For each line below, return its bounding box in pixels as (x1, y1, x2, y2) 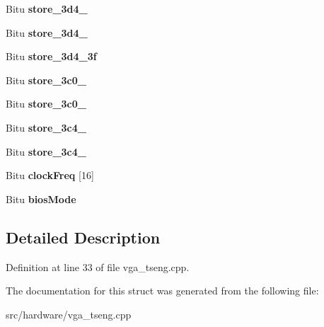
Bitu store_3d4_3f (6, 49, 97, 64)
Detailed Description (6, 226, 161, 248)
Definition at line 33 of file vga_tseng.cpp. (6, 259, 190, 274)
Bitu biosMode (6, 191, 76, 206)
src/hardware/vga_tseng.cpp (6, 306, 132, 321)
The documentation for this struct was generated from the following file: (6, 283, 319, 298)
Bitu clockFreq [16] (6, 168, 94, 183)
